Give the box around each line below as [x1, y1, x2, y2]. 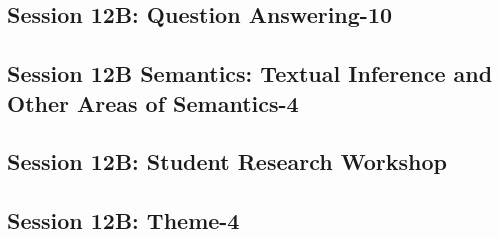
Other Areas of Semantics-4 [7, 87, 299, 118]
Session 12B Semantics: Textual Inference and [7, 58, 493, 89]
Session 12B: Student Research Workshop [7, 146, 447, 177]
